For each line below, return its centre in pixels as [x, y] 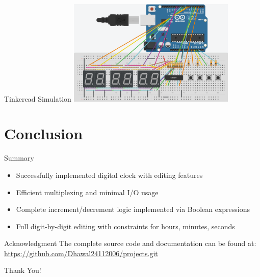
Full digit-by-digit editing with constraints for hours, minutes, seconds [125, 226]
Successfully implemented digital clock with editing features [109, 175]
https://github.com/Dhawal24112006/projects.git [81, 253]
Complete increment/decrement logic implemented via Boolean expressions [133, 209]
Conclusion [44, 133]
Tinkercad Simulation [38, 98]
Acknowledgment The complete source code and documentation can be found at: [130, 243]
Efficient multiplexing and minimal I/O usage [87, 192]
